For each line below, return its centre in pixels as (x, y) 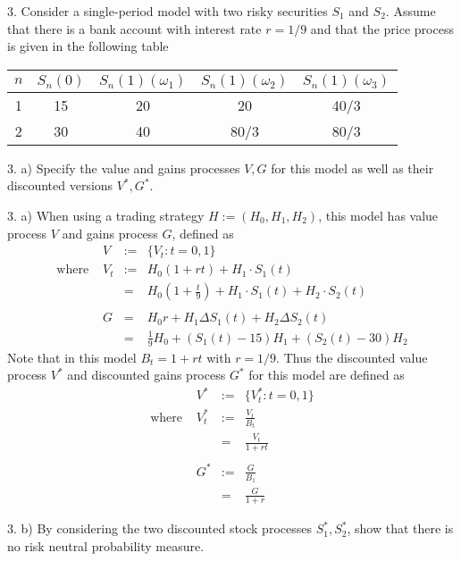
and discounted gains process (147, 375)
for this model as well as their (352, 167)
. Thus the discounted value (352, 357)
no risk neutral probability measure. (106, 545)
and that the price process (382, 28)
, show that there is (400, 528)
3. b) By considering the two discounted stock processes (159, 528)
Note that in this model (72, 357)
